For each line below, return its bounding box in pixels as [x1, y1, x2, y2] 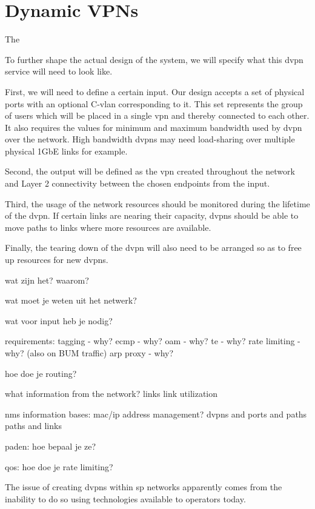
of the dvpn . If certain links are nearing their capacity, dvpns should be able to [5, 209, 299, 222]
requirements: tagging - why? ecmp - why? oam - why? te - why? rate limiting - [5, 334, 300, 347]
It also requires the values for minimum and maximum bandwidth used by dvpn [5, 121, 302, 133]
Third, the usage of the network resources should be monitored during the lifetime [5, 197, 310, 210]
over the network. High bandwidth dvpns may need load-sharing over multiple [5, 133, 295, 145]
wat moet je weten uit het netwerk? [5, 294, 137, 307]
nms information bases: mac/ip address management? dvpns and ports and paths [5, 407, 307, 420]
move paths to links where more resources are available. [5, 221, 211, 233]
